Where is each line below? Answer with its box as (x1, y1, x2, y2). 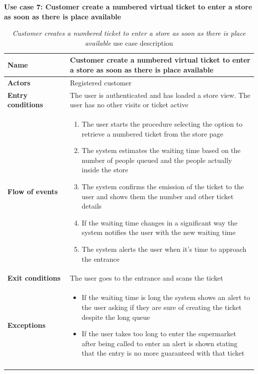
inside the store (81, 164, 129, 175)
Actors (7, 77, 31, 87)
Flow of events (7, 186, 58, 196)
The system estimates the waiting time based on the (81, 145, 241, 155)
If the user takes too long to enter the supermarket (81, 328, 236, 339)
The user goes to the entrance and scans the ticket (70, 273, 223, 283)
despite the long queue (81, 311, 150, 322)
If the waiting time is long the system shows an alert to (81, 292, 250, 302)
